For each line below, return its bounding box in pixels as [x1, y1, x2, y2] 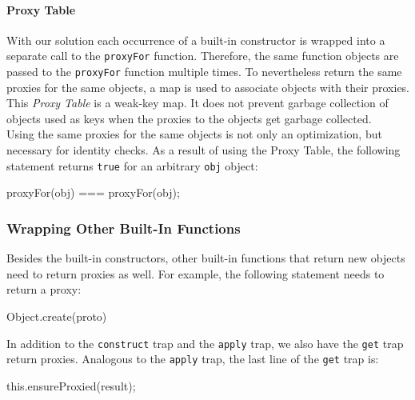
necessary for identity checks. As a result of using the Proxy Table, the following [6, 142, 401, 158]
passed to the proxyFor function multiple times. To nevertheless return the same [6, 63, 402, 80]
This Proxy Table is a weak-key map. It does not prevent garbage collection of [6, 94, 389, 111]
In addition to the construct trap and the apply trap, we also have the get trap [6, 334, 404, 351]
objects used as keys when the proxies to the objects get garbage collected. [6, 110, 372, 126]
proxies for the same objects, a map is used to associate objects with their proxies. [6, 78, 410, 95]
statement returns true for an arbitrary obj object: [6, 157, 258, 174]
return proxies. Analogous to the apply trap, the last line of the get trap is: [6, 350, 379, 367]
